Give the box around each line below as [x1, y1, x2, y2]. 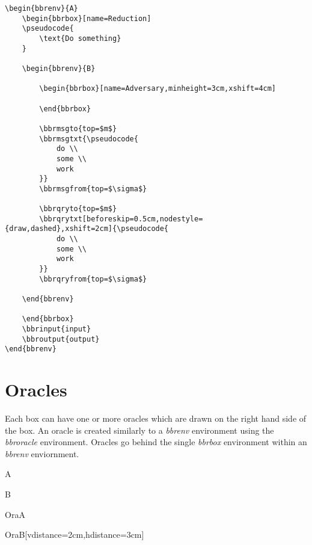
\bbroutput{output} [22, 334, 100, 343]
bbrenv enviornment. [5, 447, 79, 460]
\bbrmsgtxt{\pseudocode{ [39, 134, 138, 143]
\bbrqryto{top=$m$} [39, 205, 117, 214]
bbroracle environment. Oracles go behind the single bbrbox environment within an [5, 436, 307, 448]
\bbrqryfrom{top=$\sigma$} [39, 274, 147, 283]
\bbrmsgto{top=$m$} [39, 124, 117, 133]
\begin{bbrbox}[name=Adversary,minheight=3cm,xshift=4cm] [39, 84, 277, 93]
